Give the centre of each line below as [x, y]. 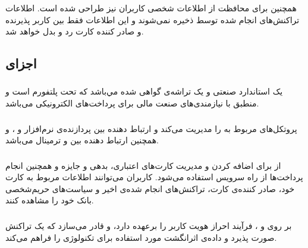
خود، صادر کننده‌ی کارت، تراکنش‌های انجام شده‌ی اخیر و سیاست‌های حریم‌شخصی [150, 188]
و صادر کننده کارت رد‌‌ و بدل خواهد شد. [75, 31]
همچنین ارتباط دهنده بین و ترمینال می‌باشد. [82, 140]
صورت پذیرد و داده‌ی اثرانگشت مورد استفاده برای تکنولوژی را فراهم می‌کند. [141, 237]
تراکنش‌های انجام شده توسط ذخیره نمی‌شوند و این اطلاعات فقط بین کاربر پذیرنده [153, 19]
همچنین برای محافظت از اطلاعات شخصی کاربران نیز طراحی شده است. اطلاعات [151, 8]
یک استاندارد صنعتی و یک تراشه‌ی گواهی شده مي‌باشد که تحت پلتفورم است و [144, 91]
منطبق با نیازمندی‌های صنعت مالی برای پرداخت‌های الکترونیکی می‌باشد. [132, 103]
